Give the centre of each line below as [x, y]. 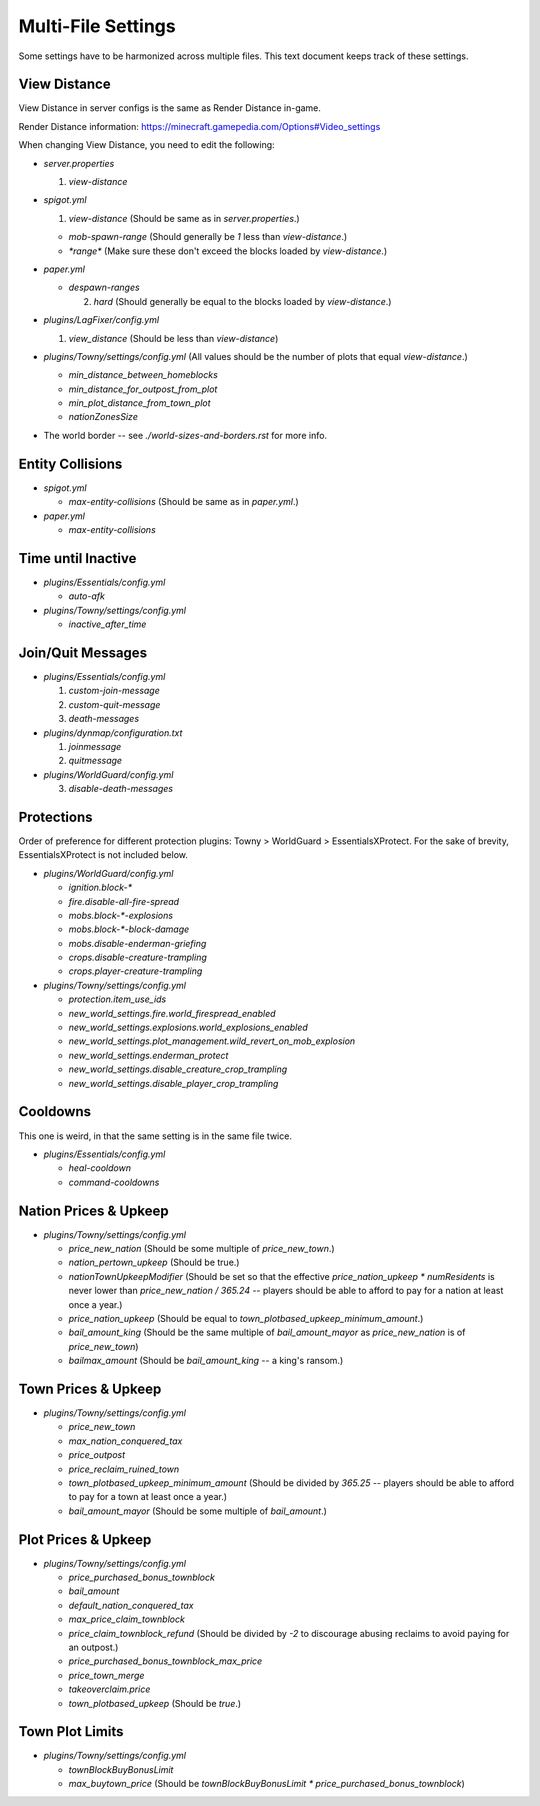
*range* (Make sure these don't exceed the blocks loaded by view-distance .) [228, 251]
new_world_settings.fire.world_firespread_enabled [172, 1013]
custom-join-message [114, 691]
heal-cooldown [100, 1168]
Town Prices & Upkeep [90, 1388]
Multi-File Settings [97, 26]
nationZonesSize [103, 417]
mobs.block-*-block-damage [129, 929]
